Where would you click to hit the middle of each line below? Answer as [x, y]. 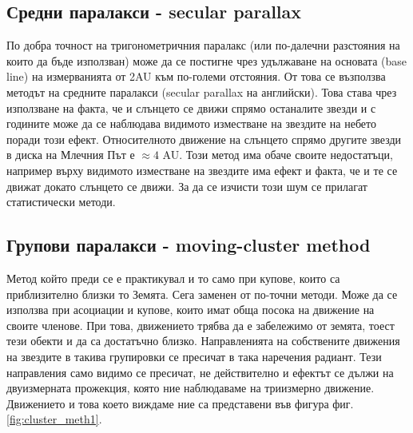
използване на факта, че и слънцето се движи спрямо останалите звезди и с [191, 107]
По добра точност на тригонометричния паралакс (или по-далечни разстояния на [203, 45]
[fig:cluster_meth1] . [54, 419]
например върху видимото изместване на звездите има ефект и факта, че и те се [202, 170]
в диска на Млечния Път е [71, 155]
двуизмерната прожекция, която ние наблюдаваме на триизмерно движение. [191, 388]
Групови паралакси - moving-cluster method [189, 245]
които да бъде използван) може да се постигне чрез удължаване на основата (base [206, 60]
